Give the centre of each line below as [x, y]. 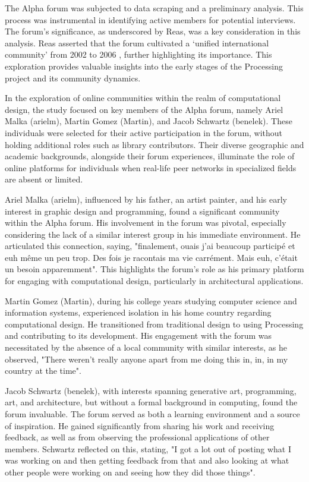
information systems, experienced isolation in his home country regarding [138, 312]
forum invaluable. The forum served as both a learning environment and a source [152, 414]
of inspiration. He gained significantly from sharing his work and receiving [140, 425]
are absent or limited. [44, 179]
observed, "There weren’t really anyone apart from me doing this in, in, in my [146, 359]
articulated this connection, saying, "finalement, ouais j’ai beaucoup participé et [150, 246]
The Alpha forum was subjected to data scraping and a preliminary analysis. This [154, 8]
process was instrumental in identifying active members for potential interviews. [150, 19]
